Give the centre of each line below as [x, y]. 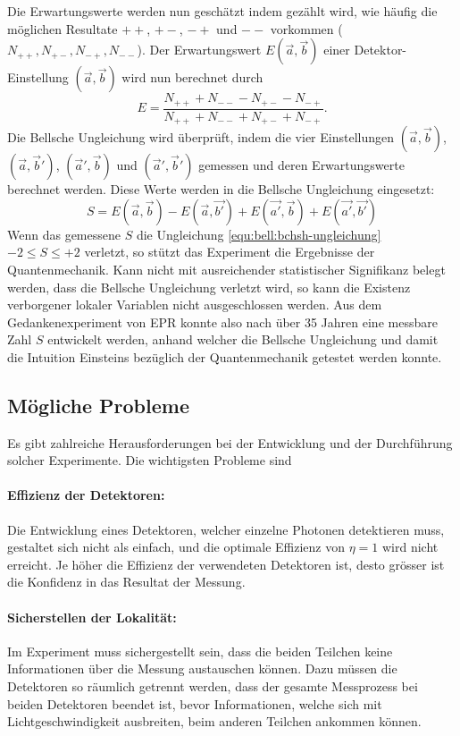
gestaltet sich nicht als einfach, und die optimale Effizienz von [176, 547]
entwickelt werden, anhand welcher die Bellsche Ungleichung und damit [243, 339]
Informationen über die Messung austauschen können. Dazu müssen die [202, 668]
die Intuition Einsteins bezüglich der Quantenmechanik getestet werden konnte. [225, 356]
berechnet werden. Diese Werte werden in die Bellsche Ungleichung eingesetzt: [221, 189]
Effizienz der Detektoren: [86, 495]
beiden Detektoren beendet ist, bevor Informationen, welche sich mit [195, 703]
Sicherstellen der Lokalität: [92, 617]
